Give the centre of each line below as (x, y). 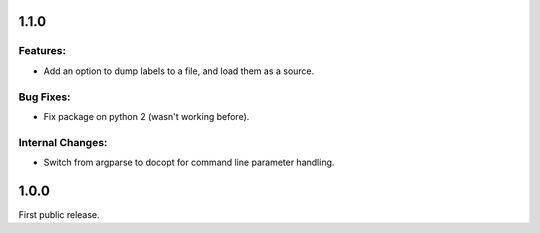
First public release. (59, 214)
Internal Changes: (63, 142)
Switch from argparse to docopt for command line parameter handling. (189, 162)
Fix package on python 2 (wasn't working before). (146, 116)
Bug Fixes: (44, 97)
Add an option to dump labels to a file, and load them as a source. (179, 71)
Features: (42, 51)
